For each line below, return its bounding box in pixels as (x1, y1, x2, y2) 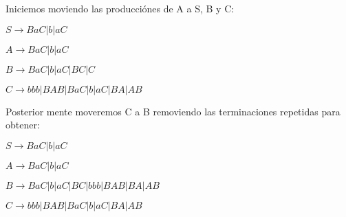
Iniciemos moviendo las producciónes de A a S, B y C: (6, 1, 235, 15)
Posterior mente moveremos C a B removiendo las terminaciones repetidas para (6, 104, 340, 118)
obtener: (6, 117, 40, 132)
